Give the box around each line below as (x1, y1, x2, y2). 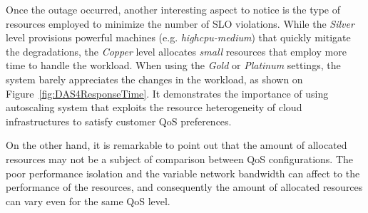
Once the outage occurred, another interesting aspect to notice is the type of (6, 2, 340, 16)
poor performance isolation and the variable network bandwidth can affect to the (6, 165, 360, 180)
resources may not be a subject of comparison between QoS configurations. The (6, 151, 354, 166)
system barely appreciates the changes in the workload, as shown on (6, 71, 303, 86)
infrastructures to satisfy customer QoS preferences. (6, 113, 232, 128)
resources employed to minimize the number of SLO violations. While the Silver (6, 16, 354, 31)
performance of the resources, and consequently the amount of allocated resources (6, 180, 363, 194)
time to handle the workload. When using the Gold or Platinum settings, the (6, 58, 341, 73)
